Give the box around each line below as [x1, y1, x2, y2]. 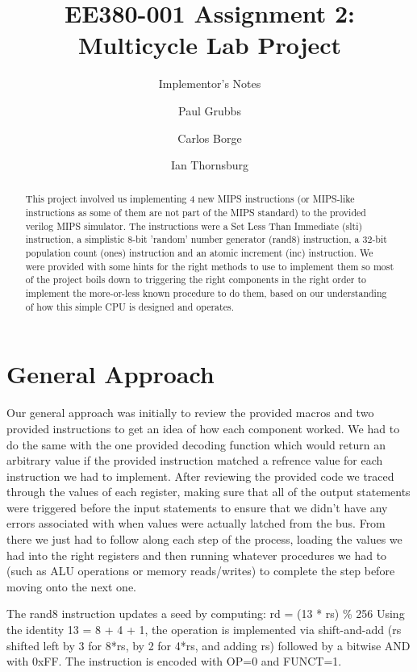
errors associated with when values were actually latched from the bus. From [6, 515, 386, 532]
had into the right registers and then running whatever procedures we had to [6, 546, 387, 563]
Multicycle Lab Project [77, 28, 342, 61]
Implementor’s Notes [158, 75, 261, 92]
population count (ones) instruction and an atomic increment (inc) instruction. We [25, 246, 373, 260]
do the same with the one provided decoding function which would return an [6, 436, 386, 453]
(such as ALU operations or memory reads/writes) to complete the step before [6, 562, 395, 579]
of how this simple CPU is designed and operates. [25, 299, 234, 313]
